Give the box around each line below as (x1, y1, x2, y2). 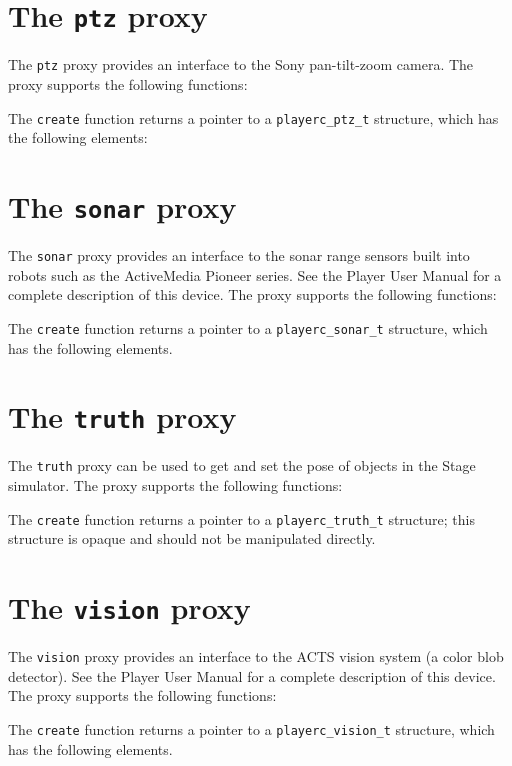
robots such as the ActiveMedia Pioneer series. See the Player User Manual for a (8, 264, 502, 285)
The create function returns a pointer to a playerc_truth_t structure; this (8, 508, 475, 529)
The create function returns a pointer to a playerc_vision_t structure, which (8, 718, 495, 739)
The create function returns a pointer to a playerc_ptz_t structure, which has (8, 107, 499, 128)
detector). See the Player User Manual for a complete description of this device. (8, 665, 496, 686)
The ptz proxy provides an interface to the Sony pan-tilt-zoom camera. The (8, 54, 474, 75)
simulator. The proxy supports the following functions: (8, 475, 343, 495)
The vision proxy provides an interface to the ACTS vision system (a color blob (8, 646, 504, 667)
